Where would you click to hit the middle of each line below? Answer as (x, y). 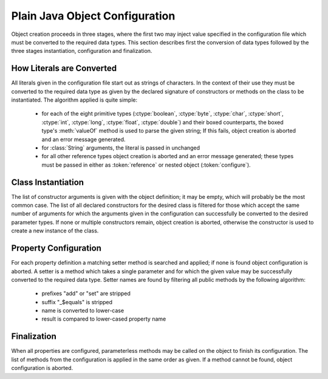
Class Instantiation (48, 182)
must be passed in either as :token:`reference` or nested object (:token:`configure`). (146, 165)
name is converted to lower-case (83, 311)
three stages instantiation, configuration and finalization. (82, 51)
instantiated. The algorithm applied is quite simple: (74, 100)
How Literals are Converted (64, 68)
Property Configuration (56, 249)
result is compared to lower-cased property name (104, 319)
